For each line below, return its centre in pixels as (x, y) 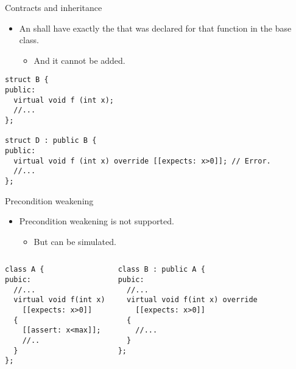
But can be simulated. (75, 241)
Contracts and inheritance (54, 7)
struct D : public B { (51, 141)
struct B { (27, 80)
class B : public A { (161, 270)
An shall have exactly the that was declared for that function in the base (155, 28)
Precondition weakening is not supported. (97, 221)
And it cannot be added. (79, 60)
